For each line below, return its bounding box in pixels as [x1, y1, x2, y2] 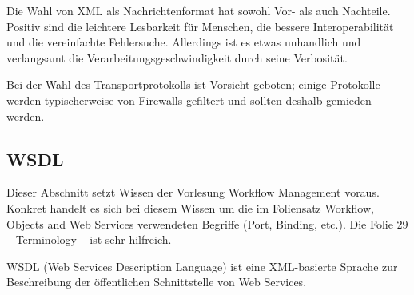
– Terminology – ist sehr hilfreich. [6, 231, 172, 248]
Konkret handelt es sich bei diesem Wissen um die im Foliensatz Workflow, [6, 199, 374, 216]
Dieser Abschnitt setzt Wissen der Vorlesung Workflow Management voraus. [6, 184, 380, 201]
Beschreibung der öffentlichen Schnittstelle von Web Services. [6, 273, 307, 290]
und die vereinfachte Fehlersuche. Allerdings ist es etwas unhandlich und [6, 34, 361, 50]
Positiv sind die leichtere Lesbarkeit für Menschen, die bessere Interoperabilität [6, 18, 394, 34]
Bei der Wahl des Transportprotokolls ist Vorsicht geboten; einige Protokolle [6, 76, 380, 93]
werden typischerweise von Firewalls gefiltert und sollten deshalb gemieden [6, 91, 372, 108]
